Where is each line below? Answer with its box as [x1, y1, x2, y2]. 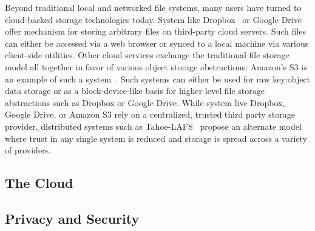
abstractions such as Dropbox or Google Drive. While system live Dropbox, [5, 96, 285, 109]
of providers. [5, 144, 52, 156]
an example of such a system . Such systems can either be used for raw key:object [5, 72, 311, 85]
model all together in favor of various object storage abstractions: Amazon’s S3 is [5, 60, 307, 73]
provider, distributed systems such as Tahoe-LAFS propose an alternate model [5, 119, 302, 132]
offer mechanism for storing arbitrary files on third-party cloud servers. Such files [5, 25, 306, 38]
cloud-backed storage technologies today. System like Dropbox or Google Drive [5, 13, 302, 25]
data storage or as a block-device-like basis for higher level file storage [5, 84, 265, 97]
